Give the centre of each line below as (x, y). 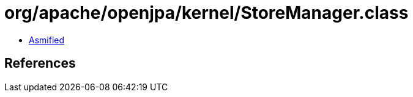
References (40, 63)
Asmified (47, 40)
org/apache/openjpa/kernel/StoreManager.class (206, 13)
